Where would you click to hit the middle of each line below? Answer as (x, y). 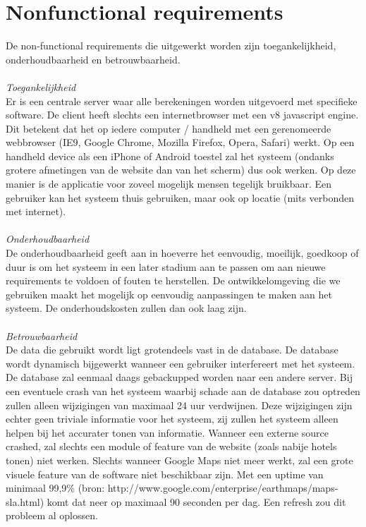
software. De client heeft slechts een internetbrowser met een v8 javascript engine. (182, 115)
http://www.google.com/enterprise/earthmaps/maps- (223, 488)
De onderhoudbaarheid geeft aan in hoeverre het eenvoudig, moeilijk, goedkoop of (182, 253)
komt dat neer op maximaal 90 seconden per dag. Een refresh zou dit (196, 501)
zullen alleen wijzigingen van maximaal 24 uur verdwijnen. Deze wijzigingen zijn (179, 405)
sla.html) (25, 501)
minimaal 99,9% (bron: (55, 488)
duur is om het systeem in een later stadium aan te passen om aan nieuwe (166, 266)
